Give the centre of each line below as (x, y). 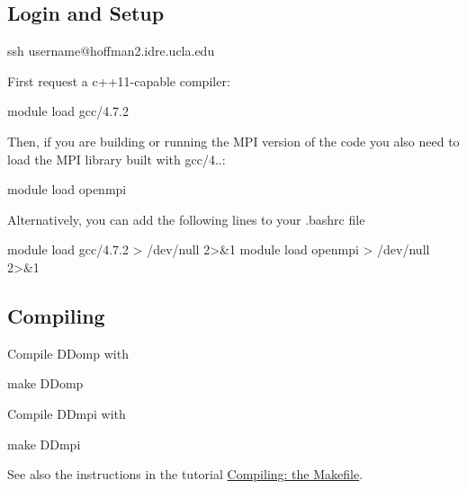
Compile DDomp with (68, 353)
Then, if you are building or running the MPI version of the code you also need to (233, 141)
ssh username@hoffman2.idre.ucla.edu (111, 51)
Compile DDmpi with (67, 413)
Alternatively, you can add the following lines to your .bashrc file (186, 219)
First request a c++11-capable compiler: (119, 80)
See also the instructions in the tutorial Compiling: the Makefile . (185, 474)
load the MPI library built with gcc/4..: (117, 159)
